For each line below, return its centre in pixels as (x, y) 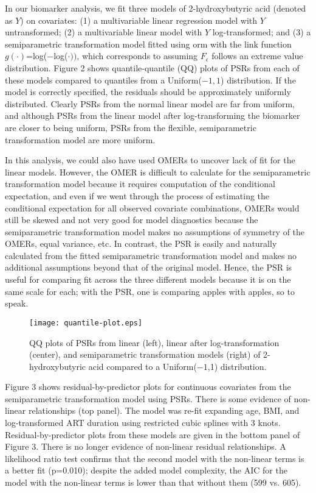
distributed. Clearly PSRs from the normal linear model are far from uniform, (150, 103)
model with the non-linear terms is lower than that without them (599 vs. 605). (153, 482)
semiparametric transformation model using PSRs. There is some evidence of (148, 398)
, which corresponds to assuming (137, 56)
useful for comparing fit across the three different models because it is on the (148, 279)
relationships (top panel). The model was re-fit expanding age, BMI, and (164, 410)
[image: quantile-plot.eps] (86, 323)
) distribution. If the (258, 80)
